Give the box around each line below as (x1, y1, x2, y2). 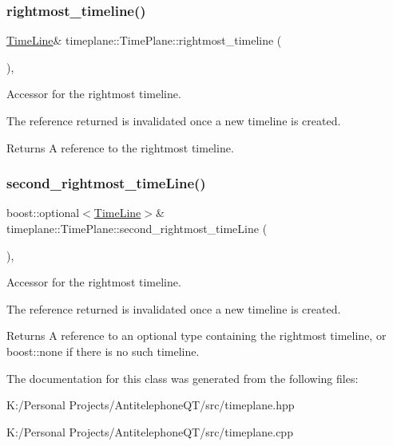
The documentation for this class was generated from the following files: (6, 369, 359, 386)
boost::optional (6, 204, 80, 221)
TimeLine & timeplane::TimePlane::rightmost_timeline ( (6, 32, 282, 49)
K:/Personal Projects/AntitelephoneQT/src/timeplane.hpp (6, 397, 295, 413)
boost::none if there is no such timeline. (6, 342, 200, 359)
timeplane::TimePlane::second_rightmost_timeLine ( (6, 220, 268, 236)
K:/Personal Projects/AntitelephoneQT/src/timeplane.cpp (6, 423, 293, 440)
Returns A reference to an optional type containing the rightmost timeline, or (6, 327, 387, 344)
